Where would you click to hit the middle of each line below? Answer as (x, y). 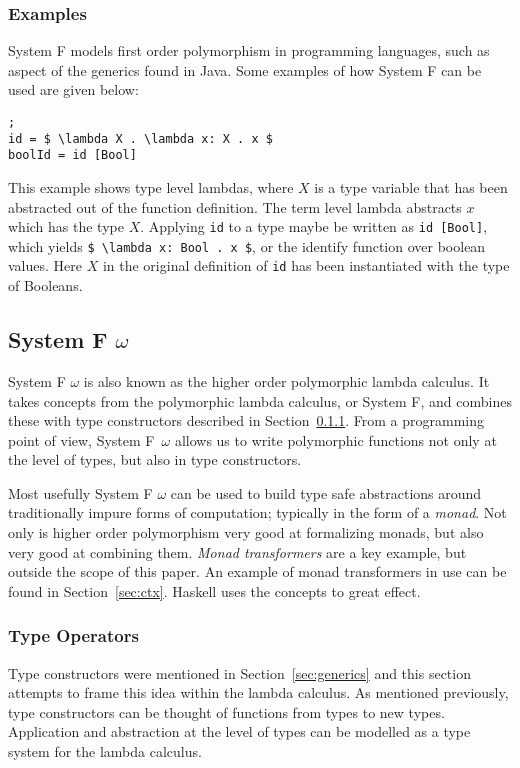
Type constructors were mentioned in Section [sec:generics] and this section (239, 672)
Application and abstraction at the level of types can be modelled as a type (239, 731)
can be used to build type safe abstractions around (326, 492)
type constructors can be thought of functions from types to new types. (226, 711)
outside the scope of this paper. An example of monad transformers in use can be (257, 571)
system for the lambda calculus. (105, 751)
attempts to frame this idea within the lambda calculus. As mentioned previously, (258, 692)
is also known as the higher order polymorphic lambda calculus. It (286, 380)
